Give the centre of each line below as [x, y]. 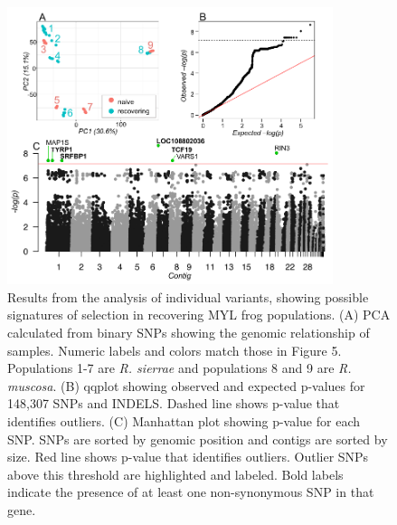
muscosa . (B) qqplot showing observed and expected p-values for [186, 385]
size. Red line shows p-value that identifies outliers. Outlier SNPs [188, 457]
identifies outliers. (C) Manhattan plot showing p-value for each [184, 421]
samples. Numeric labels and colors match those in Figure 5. [175, 350]
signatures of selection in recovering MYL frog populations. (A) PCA [199, 315]
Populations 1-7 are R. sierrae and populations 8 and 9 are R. [180, 368]
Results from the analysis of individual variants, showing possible [188, 296]
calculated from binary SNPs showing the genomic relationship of [189, 333]
